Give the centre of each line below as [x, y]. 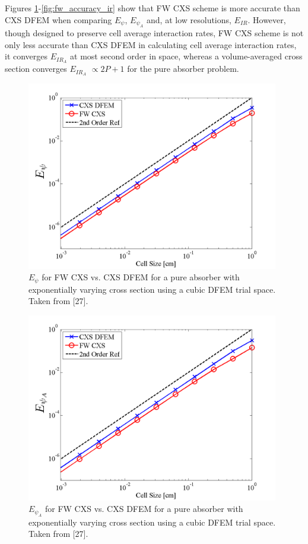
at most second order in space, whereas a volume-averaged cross [186, 56]
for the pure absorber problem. [183, 69]
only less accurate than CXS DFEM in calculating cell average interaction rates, [151, 44]
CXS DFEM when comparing [58, 19]
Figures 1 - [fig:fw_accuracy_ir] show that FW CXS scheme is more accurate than [153, 8]
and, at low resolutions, [189, 19]
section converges [36, 69]
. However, [267, 19]
